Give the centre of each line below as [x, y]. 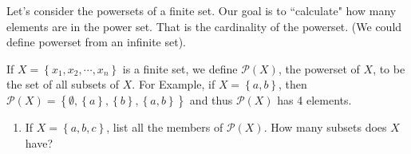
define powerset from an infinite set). [97, 42]
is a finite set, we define [180, 68]
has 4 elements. [314, 99]
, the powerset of [319, 68]
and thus [211, 99]
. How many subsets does [325, 126]
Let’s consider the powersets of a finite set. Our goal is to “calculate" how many [202, 10]
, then [293, 84]
